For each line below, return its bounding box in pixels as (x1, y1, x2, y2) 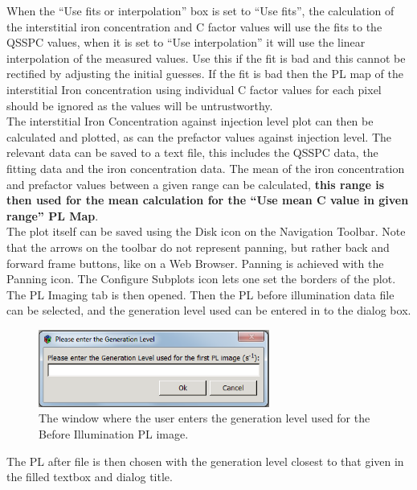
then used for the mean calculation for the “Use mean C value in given (6, 191, 409, 208)
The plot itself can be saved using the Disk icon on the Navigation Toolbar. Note (6, 223, 406, 240)
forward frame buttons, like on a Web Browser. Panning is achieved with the (6, 254, 384, 271)
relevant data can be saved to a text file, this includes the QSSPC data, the (6, 144, 378, 161)
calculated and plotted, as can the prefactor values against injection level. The (6, 128, 392, 145)
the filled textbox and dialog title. (6, 468, 173, 485)
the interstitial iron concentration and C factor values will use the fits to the (6, 18, 382, 35)
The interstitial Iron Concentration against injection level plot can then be (6, 113, 374, 130)
